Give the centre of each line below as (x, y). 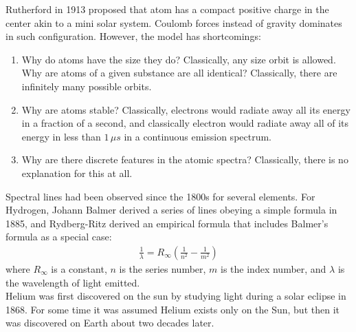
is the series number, (163, 268)
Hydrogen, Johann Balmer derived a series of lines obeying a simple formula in (171, 210)
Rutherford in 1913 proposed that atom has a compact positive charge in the (167, 9)
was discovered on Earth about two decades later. (110, 323)
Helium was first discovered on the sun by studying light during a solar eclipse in (176, 296)
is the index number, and (274, 268)
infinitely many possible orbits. (87, 86)
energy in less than (61, 136)
